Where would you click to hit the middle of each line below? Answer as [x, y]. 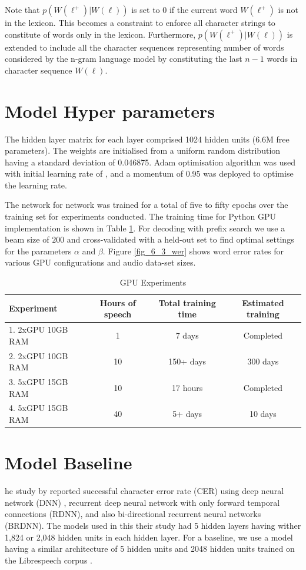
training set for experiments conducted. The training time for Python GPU [140, 216]
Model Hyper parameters [110, 110]
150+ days [187, 361]
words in [282, 59]
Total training [187, 302]
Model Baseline [69, 463]
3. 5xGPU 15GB [39, 381]
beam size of [27, 239]
